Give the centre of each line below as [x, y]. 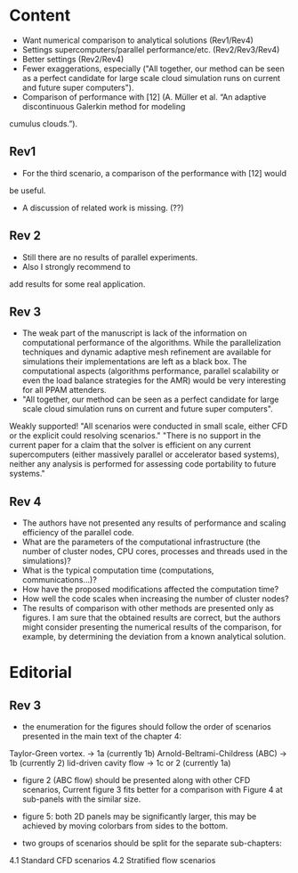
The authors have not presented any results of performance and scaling [154, 523]
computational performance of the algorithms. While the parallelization [152, 343]
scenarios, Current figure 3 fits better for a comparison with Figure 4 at [152, 790]
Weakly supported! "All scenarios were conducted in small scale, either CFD [149, 426]
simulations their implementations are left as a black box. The [134, 362]
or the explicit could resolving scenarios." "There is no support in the [135, 436]
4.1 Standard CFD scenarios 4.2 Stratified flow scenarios [113, 861]
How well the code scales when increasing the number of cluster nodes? [155, 599]
